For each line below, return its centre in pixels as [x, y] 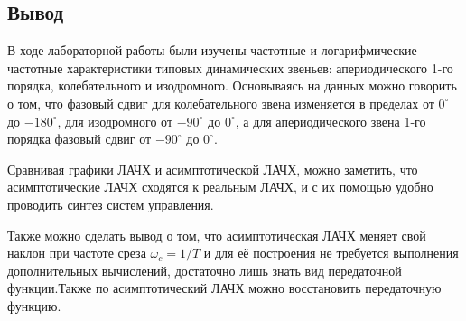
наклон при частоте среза [77, 253]
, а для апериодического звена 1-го [331, 121]
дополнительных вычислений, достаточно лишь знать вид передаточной [205, 270]
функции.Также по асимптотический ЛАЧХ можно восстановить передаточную [224, 288]
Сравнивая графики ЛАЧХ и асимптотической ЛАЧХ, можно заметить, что [213, 169]
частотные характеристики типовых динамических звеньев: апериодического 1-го [230, 67]
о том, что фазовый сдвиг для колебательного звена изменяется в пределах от [221, 103]
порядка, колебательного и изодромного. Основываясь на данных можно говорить [232, 85]
